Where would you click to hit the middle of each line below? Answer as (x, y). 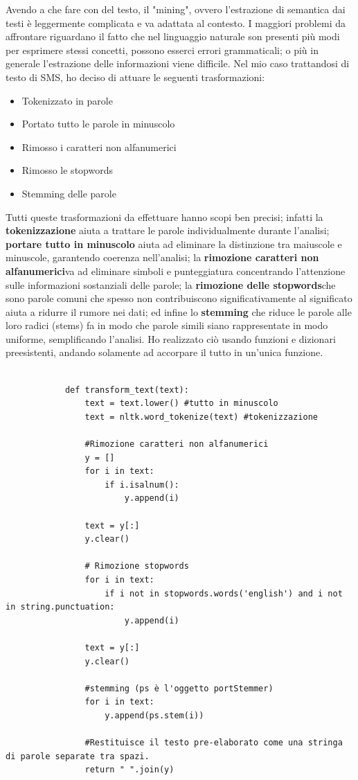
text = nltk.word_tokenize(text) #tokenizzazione (202, 417)
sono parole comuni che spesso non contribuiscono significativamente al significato (179, 298)
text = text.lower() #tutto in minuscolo (181, 404)
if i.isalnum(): (142, 485)
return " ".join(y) (129, 770)
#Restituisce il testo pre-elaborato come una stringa (214, 743)
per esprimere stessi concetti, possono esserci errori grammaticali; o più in (162, 50)
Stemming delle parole (69, 193)
